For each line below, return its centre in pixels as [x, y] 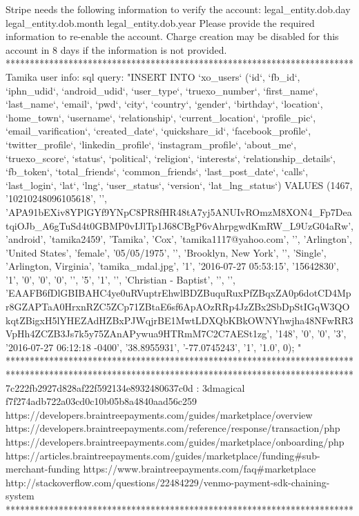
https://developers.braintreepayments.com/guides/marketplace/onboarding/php [175, 441]
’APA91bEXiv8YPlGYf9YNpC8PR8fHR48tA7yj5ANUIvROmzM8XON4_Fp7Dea [179, 211]
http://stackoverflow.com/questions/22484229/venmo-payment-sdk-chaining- [168, 482]
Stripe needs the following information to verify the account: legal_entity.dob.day [178, 9]
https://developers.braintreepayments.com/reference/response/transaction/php [173, 428]
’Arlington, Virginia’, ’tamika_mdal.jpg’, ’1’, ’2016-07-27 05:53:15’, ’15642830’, [172, 266]
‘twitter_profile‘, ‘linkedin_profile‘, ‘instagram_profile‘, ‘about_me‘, [151, 144]
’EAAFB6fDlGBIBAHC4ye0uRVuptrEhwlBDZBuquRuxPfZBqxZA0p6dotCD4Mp [178, 293]
